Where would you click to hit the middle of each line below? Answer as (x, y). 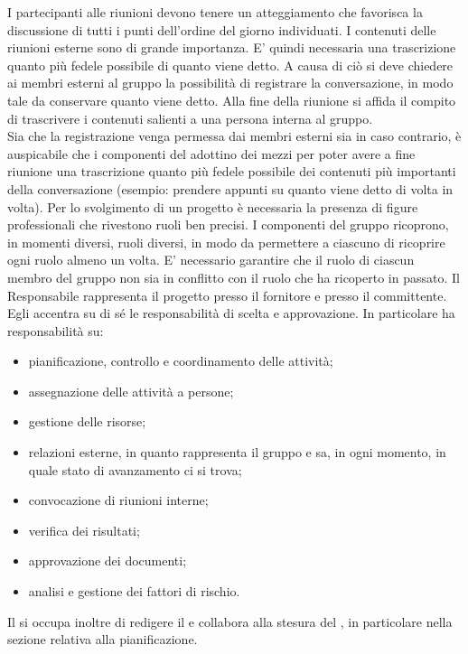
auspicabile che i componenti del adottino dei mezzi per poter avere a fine (211, 153)
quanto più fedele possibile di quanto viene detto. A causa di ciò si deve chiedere (230, 65)
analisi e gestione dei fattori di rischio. (134, 591)
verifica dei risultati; (84, 530)
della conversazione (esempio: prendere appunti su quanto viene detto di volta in (230, 188)
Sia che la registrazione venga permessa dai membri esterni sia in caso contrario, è (234, 136)
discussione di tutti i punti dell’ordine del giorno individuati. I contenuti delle (222, 29)
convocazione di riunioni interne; (118, 500)
